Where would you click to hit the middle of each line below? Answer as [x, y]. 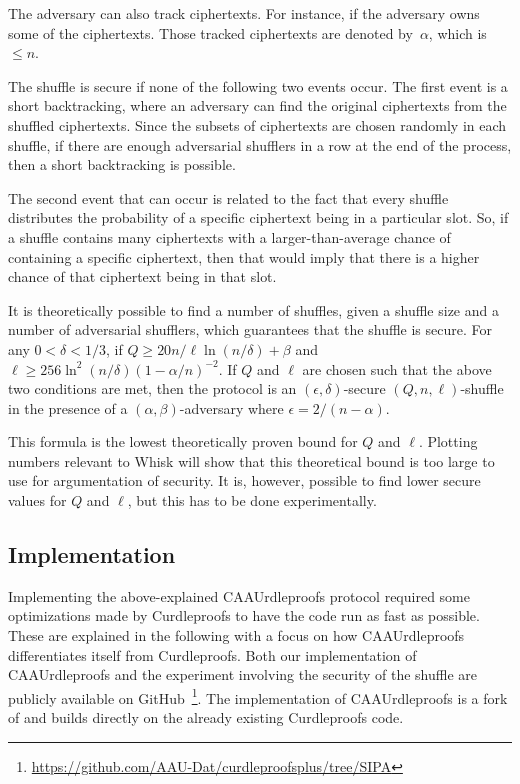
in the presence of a [68, 407]
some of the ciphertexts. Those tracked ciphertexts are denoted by [210, 32]
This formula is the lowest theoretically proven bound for [183, 441]
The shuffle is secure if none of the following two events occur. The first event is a [258, 85]
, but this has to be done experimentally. [252, 500]
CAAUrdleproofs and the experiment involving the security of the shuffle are [243, 674]
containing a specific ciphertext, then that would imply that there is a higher [244, 256]
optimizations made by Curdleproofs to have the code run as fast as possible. [244, 615]
